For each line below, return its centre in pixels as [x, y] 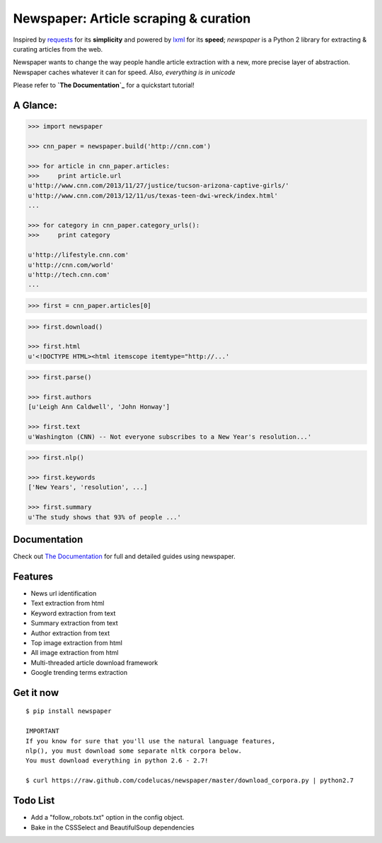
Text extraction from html [68, 603]
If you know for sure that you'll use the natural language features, [151, 741]
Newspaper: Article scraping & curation [132, 18]
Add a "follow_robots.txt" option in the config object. [108, 818]
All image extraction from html [75, 653]
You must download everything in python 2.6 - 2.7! [117, 761]
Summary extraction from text [74, 623]
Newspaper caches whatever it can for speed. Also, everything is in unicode [125, 72]
